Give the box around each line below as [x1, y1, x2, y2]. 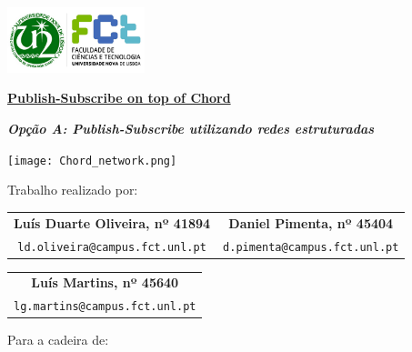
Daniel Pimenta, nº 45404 [228, 213, 394, 232]
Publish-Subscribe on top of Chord [7, 88, 231, 107]
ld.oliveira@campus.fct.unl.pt [17, 240, 206, 254]
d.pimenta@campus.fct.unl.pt [223, 240, 399, 254]
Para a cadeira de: [7, 330, 109, 349]
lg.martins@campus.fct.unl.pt [14, 300, 196, 314]
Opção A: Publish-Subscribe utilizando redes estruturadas [7, 119, 375, 138]
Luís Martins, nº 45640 [31, 273, 179, 292]
